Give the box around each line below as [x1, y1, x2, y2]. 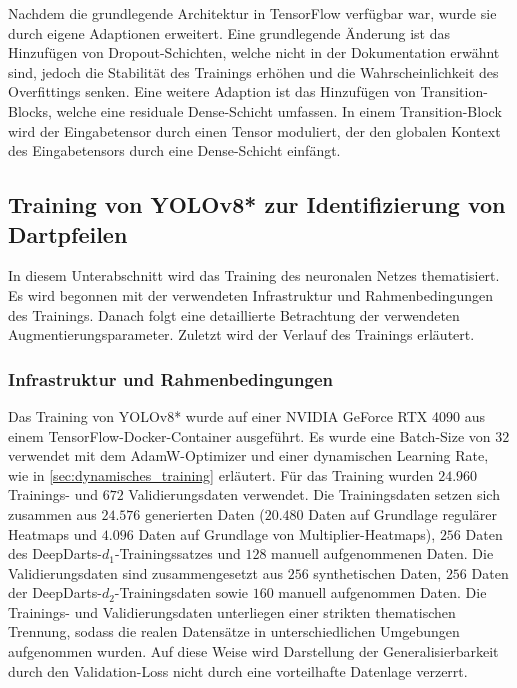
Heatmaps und [8, 523, 98, 544]
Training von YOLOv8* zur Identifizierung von [8, 189, 506, 220]
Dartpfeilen [8, 218, 128, 249]
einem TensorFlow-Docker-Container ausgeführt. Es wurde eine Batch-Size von [8, 425, 491, 446]
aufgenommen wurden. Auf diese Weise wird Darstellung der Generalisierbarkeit [8, 641, 499, 662]
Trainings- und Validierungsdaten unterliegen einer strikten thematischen [8, 601, 456, 622]
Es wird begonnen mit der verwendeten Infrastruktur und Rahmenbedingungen [8, 284, 494, 305]
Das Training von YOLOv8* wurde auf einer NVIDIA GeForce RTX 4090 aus [8, 405, 485, 426]
